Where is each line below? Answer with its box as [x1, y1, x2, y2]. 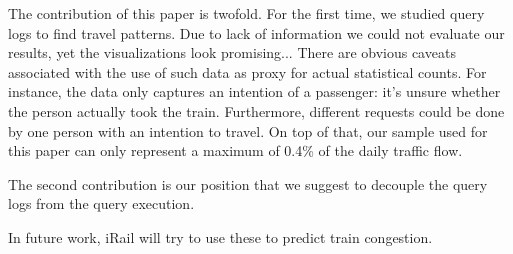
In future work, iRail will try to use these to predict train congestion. [8, 226, 433, 247]
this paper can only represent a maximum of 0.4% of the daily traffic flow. [8, 140, 463, 161]
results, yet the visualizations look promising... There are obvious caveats [8, 42, 456, 63]
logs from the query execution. [8, 193, 195, 214]
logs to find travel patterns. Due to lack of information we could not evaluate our [8, 22, 505, 43]
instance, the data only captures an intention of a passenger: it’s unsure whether [8, 81, 501, 102]
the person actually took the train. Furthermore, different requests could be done [8, 100, 505, 121]
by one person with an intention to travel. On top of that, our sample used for [8, 120, 488, 141]
